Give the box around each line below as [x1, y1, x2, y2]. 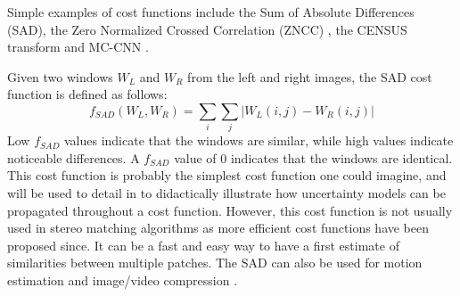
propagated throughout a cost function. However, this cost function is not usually [7, 201, 453, 219]
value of [174, 148, 217, 167]
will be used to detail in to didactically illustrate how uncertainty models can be [7, 184, 446, 202]
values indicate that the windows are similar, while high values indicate [63, 131, 454, 150]
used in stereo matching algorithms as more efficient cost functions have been [7, 218, 430, 237]
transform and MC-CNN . [7, 37, 149, 56]
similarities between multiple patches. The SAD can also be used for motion [7, 253, 423, 272]
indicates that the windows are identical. [230, 148, 453, 167]
